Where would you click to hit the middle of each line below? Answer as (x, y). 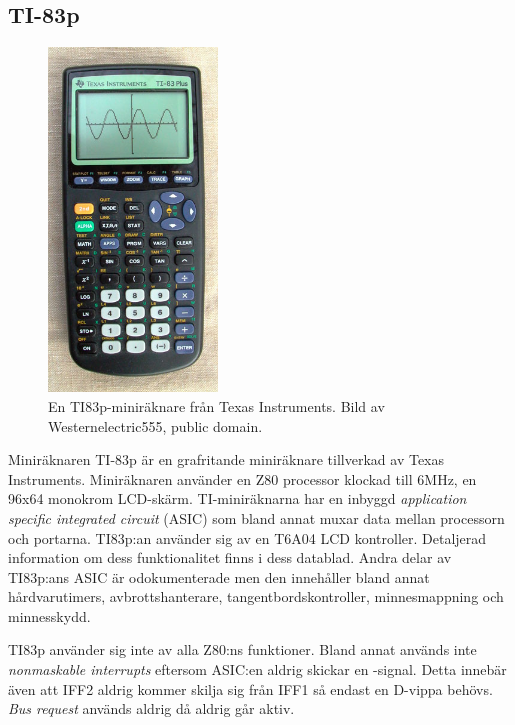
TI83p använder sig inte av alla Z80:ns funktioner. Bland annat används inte (242, 649)
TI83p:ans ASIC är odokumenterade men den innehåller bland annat (219, 576)
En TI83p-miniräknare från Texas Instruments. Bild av (216, 405)
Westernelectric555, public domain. (155, 425)
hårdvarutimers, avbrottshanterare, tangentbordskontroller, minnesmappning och (256, 596)
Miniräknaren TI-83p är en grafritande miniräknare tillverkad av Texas (226, 459)
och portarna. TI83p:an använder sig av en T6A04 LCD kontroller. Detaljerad (247, 537)
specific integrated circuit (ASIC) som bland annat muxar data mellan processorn (256, 517)
